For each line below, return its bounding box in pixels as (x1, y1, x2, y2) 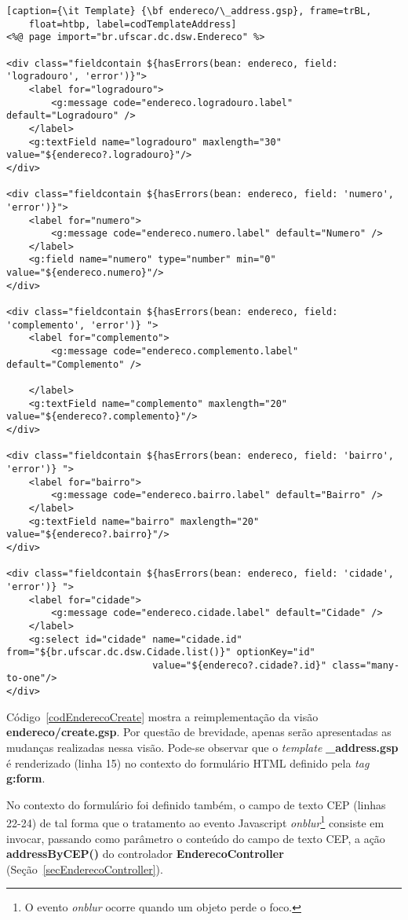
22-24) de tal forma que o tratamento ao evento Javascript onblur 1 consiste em (6, 812, 384, 830)
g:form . (6, 770, 46, 786)
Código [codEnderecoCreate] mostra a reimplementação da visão (6, 708, 319, 724)
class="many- (332, 659, 400, 671)
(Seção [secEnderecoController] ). (6, 860, 163, 877)
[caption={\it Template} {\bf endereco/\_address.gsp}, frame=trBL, (6, 5, 372, 16)
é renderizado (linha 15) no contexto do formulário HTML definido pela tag (6, 754, 370, 771)
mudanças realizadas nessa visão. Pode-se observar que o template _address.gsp (6, 739, 399, 755)
